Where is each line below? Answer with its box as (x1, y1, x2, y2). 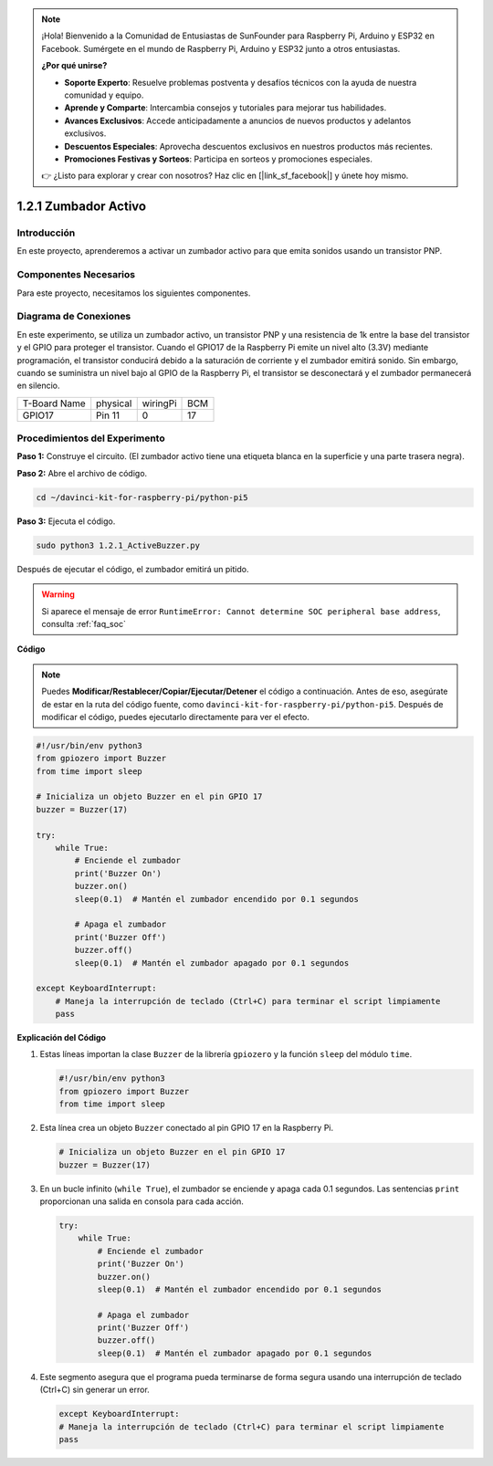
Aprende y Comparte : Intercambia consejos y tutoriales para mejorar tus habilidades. (64, 102, 387, 113)
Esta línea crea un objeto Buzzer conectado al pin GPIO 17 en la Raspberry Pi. (39, 1123, 333, 1134)
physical (96, 397, 132, 410)
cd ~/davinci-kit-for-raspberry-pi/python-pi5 (36, 492, 248, 502)
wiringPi (142, 397, 177, 410)
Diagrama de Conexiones (16, 310, 131, 323)
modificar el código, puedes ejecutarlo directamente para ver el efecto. (41, 711, 309, 722)
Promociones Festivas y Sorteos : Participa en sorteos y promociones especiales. (64, 153, 373, 164)
